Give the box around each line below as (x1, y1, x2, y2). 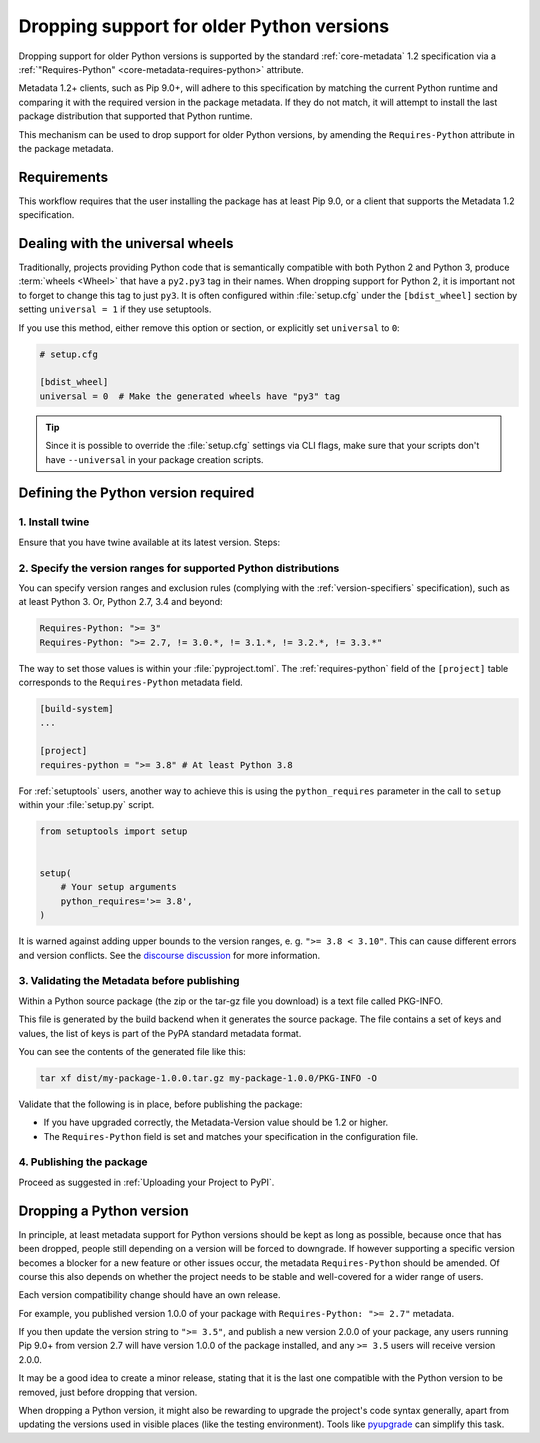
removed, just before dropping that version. (18, 1386, 198, 1398)
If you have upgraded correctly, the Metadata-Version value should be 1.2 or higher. (43, 1116, 389, 1129)
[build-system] (39, 703, 114, 714)
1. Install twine (18, 515, 90, 529)
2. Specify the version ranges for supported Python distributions (18, 561, 340, 575)
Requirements (18, 168, 109, 185)
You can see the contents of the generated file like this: (18, 1045, 247, 1057)
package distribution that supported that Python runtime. (18, 110, 253, 122)
